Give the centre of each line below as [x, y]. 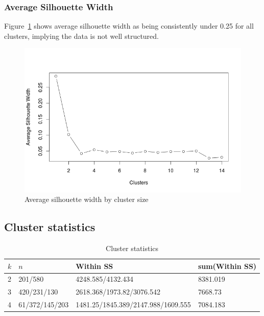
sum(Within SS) [227, 266]
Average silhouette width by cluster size [87, 199]
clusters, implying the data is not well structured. [81, 36]
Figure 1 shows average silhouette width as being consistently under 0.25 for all [129, 26]
